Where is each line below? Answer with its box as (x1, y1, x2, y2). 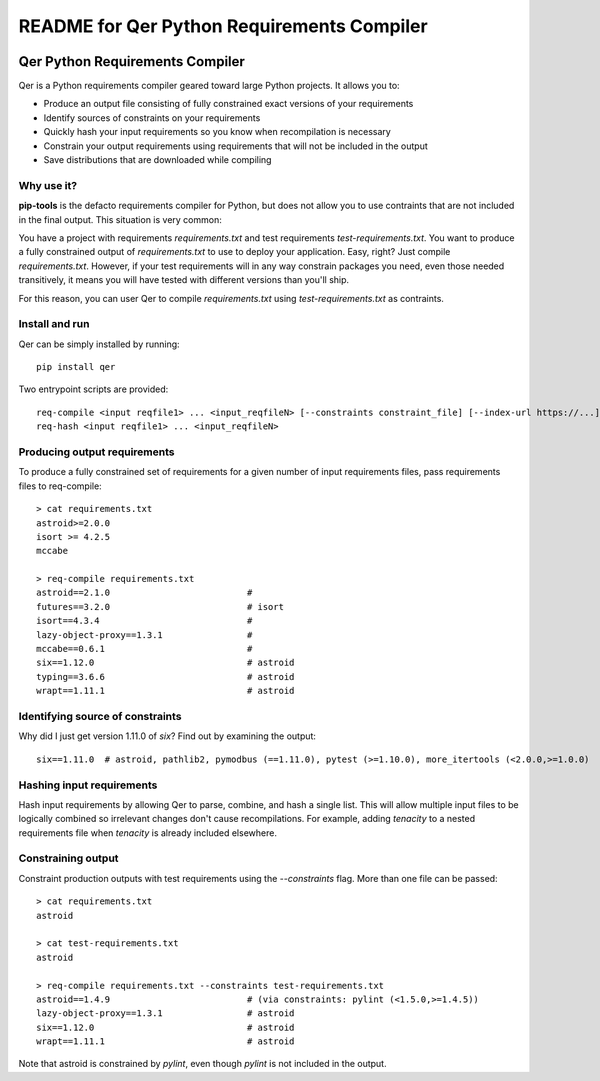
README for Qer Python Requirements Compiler (18, 15, 429, 37)
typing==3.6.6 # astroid (36, 671, 295, 682)
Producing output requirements (18, 445, 175, 459)
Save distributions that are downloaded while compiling (43, 154, 272, 166)
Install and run (18, 317, 90, 331)
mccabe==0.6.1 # (36, 643, 253, 655)
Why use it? (18, 178, 78, 192)
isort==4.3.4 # (36, 615, 253, 627)
